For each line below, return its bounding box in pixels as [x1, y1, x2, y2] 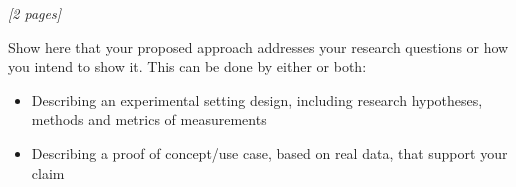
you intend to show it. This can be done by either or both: [8, 56, 367, 77]
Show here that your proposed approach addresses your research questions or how [8, 36, 509, 57]
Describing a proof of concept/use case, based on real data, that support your [31, 142, 508, 163]
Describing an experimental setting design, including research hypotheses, [31, 89, 483, 110]
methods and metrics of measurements [31, 109, 267, 130]
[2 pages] [8, 3, 61, 23]
